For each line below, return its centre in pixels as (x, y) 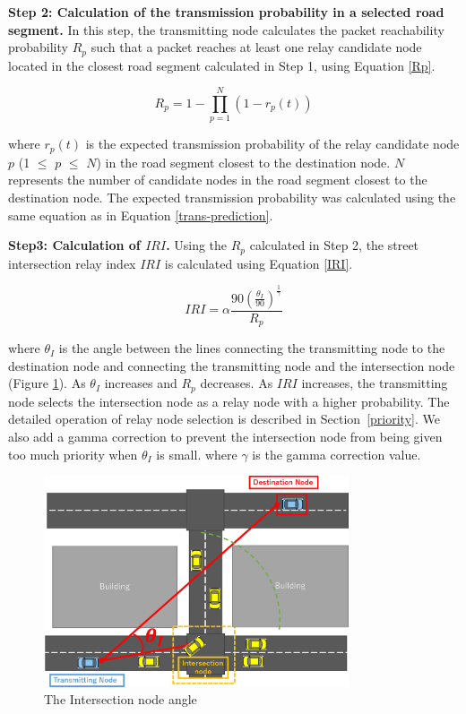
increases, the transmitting (375, 383)
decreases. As (237, 383)
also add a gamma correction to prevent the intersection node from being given (225, 436)
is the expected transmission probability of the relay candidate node (272, 144)
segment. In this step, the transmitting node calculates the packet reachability (226, 29)
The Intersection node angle (121, 699)
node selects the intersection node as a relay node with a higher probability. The (229, 401)
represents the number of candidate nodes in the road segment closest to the (218, 180)
